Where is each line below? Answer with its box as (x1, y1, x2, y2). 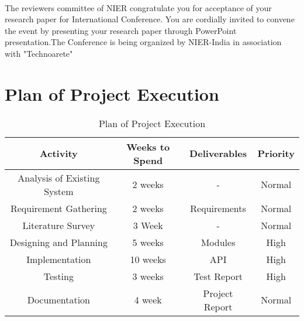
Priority (257, 146, 295, 160)
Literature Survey (22, 218, 95, 232)
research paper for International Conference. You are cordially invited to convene (5, 13, 295, 25)
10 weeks (130, 252, 166, 266)
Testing (43, 269, 74, 283)
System (44, 184, 74, 198)
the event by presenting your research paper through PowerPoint (5, 24, 237, 36)
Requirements (190, 201, 246, 215)
